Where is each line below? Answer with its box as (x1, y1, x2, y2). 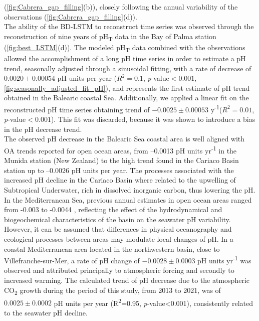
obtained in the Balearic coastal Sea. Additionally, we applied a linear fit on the (4, 92, 249, 103)
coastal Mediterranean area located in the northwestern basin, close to (4, 243, 220, 254)
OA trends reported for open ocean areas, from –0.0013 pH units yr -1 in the (4, 144, 237, 155)
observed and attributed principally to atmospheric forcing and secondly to (4, 265, 234, 275)
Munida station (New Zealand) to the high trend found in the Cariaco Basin (4, 155, 239, 166)
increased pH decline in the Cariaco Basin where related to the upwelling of (4, 175, 236, 185)
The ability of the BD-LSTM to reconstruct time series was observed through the (4, 21, 254, 32)
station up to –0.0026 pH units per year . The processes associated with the (4, 165, 234, 175)
